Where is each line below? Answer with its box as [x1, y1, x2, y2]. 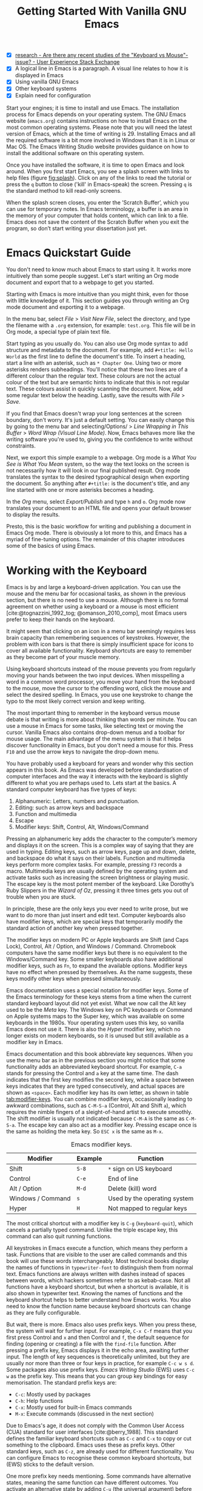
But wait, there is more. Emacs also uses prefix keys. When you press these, [6, 1321, 197, 1328]
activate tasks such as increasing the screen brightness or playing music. [6, 874, 190, 881]
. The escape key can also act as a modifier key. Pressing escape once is [14, 1121, 197, 1129]
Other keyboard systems [15, 85, 77, 92]
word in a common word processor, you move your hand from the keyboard [6, 678, 195, 685]
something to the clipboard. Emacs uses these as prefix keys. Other [6, 1441, 176, 1448]
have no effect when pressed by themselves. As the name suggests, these [6, 969, 193, 976]
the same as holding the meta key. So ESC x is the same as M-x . [6, 1128, 164, 1135]
